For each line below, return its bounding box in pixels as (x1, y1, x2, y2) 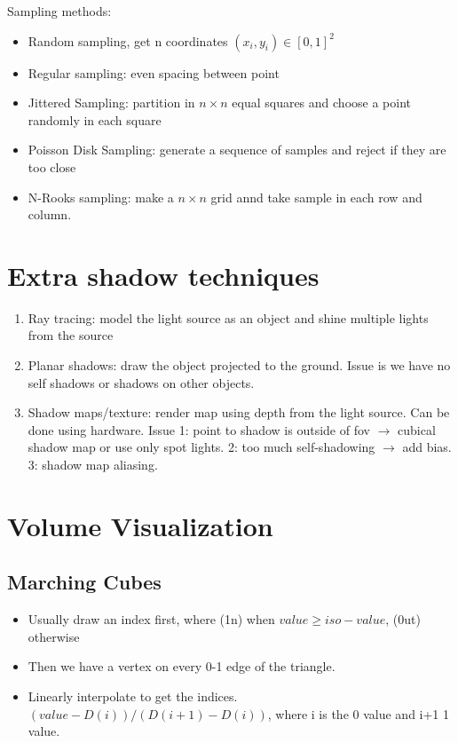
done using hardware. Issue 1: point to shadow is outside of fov (28, 420, 370, 439)
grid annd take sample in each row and (210, 187, 422, 206)
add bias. (402, 438, 452, 456)
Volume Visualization (7, 507, 273, 543)
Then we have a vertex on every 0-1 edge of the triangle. (28, 657, 336, 676)
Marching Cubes (7, 568, 162, 596)
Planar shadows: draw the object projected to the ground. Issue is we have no (28, 356, 451, 375)
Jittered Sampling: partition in (28, 93, 195, 112)
